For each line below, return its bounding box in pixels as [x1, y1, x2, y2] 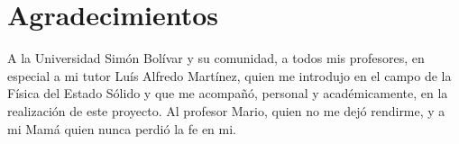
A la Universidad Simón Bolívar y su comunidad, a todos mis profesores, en [7, 49, 425, 67]
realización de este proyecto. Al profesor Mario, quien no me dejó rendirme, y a [7, 101, 445, 120]
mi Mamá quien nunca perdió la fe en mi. [7, 119, 236, 138]
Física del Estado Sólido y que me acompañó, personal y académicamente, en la [7, 84, 448, 103]
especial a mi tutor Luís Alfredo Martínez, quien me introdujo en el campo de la [7, 66, 452, 85]
